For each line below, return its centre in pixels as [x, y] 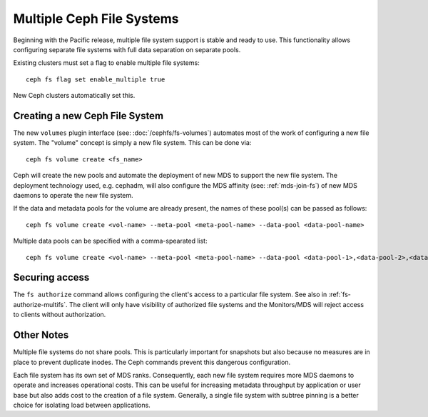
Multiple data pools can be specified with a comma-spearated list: [110, 241]
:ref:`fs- [340, 295]
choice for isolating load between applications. [82, 405]
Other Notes [41, 335]
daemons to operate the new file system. [73, 195]
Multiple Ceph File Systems [96, 19]
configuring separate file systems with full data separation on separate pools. [127, 49]
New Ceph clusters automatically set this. [74, 96]
